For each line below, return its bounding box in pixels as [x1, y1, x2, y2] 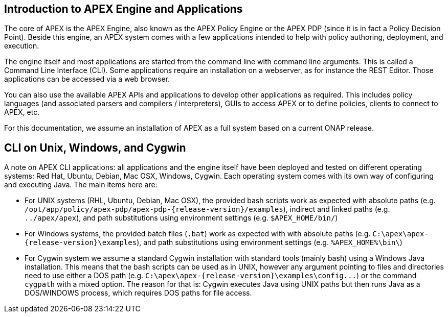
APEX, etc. [4, 108, 40, 117]
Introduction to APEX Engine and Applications [4, 3, 243, 15]
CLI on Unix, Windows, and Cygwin [4, 141, 186, 154]
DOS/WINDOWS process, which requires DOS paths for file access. [25, 288, 252, 298]
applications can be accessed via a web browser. [4, 75, 170, 84]
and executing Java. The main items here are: [4, 180, 158, 189]
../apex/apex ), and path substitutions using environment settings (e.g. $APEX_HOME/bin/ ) [25, 213, 338, 223]
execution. [4, 41, 39, 51]
